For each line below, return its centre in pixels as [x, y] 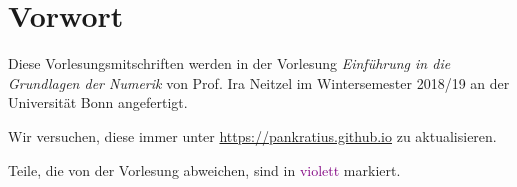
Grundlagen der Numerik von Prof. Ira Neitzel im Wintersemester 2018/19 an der [259, 82]
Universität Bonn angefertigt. [98, 102]
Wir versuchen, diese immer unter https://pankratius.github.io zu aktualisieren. [252, 135]
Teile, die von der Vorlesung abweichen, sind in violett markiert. [204, 169]
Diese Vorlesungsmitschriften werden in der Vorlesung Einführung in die [229, 63]
